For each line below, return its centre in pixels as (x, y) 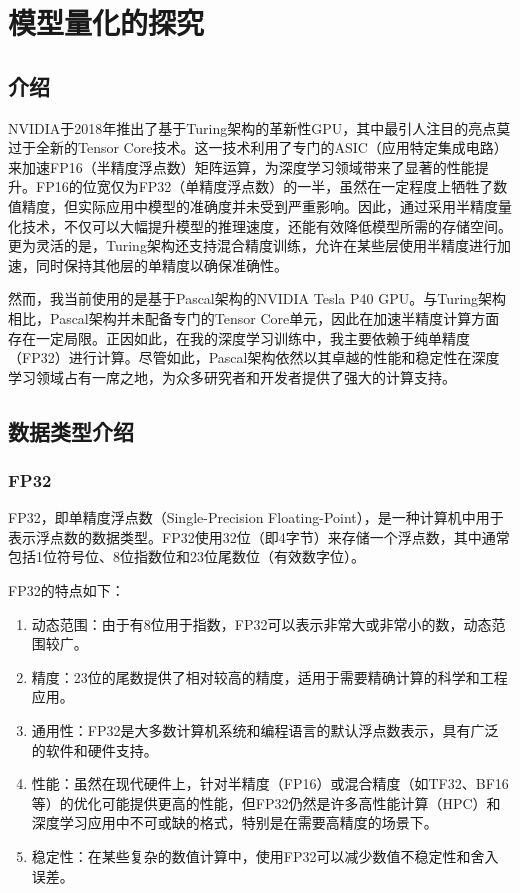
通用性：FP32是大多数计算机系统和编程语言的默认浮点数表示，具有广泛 (265, 730)
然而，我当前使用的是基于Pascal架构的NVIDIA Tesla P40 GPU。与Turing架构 (257, 298)
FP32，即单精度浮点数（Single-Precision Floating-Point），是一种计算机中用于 (256, 517)
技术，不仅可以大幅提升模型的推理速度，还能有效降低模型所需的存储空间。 (266, 225)
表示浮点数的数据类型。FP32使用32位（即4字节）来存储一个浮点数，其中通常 (259, 536)
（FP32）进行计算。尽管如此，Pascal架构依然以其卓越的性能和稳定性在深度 (254, 357)
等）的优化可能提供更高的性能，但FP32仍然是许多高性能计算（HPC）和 (266, 802)
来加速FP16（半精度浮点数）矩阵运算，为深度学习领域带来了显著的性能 (241, 166)
